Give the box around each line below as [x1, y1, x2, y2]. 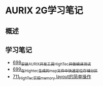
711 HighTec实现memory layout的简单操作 [12, 73, 91, 81]
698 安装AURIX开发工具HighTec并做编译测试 [12, 59, 91, 67]
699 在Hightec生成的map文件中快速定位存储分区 [12, 66, 98, 73]
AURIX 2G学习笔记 [5, 5, 84, 16]
